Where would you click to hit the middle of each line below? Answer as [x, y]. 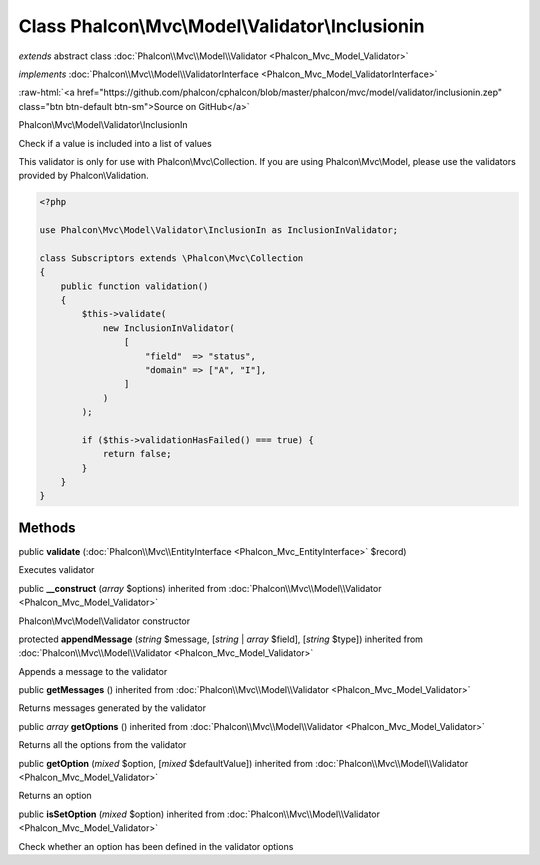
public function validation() [134, 286]
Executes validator [56, 570]
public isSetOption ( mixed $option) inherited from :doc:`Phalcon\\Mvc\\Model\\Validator [199, 814]
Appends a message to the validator [93, 671]
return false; [137, 454]
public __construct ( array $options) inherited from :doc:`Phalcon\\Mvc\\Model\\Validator [200, 588]
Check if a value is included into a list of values [115, 143]
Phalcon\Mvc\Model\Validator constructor [104, 621]
